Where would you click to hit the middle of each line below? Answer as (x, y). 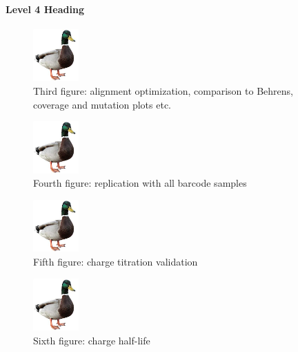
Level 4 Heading (45, 9)
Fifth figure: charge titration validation (116, 262)
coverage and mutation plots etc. (102, 104)
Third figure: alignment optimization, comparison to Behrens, (163, 90)
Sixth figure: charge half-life (92, 340)
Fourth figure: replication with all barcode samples (140, 183)
